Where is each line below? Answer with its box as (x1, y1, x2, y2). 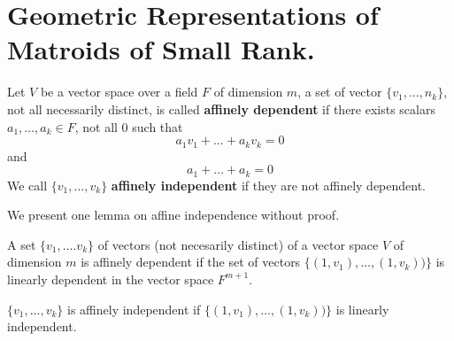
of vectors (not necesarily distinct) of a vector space (97, 235, 379, 253)
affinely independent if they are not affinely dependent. (111, 175, 427, 194)
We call (7, 175, 48, 194)
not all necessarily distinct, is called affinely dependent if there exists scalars (7, 99, 435, 118)
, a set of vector (297, 82, 382, 101)
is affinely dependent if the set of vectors (81, 252, 301, 271)
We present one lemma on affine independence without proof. (7, 205, 340, 224)
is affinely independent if (67, 299, 201, 318)
